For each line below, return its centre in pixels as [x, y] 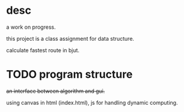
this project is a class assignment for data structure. [70, 38]
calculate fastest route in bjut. [43, 50]
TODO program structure [70, 75]
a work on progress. [31, 27]
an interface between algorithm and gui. [56, 91]
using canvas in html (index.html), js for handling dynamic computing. [92, 102]
